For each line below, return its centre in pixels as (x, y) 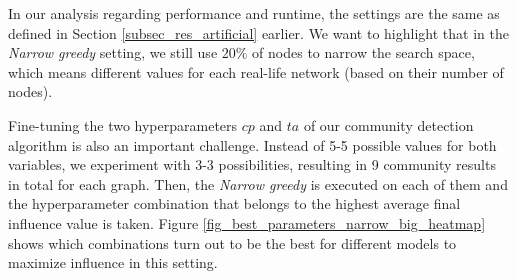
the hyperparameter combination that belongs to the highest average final (234, 203)
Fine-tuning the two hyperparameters (123, 124)
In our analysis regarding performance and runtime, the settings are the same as (254, 13)
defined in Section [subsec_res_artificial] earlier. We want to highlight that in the (258, 32)
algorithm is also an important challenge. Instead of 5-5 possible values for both (252, 144)
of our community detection (388, 124)
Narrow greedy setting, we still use (113, 52)
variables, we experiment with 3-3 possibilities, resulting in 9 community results (252, 164)
